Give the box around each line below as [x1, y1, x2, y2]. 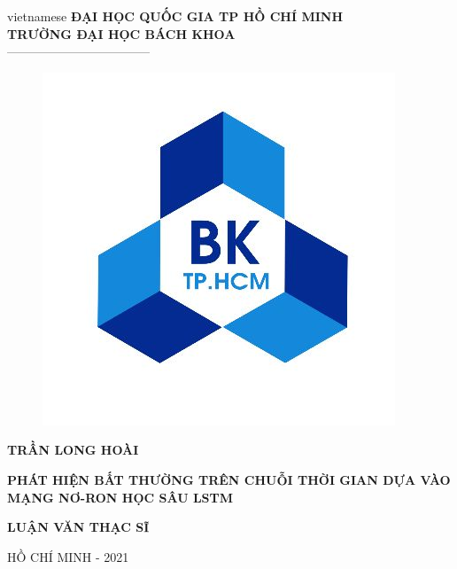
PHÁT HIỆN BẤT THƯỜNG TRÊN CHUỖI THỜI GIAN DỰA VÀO [7, 470, 451, 488]
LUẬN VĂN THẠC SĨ [7, 518, 150, 536]
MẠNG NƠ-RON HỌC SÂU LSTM [7, 487, 234, 506]
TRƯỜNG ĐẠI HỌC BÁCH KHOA [7, 24, 236, 43]
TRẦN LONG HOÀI [7, 440, 139, 459]
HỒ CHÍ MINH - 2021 [7, 547, 129, 565]
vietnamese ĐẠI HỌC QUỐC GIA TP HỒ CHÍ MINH [7, 7, 344, 25]
